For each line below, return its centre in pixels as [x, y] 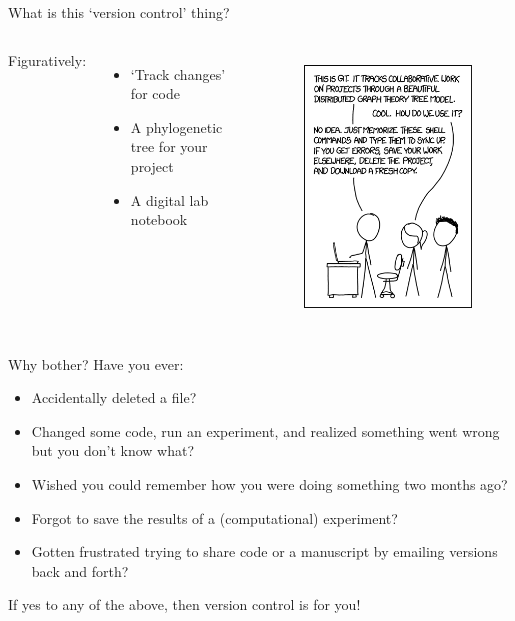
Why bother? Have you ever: [96, 363]
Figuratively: [47, 59]
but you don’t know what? [112, 450]
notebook [159, 219]
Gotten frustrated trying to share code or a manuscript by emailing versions [264, 551]
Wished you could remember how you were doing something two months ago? [269, 483]
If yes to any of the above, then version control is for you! [184, 604]
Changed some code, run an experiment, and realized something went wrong [265, 430]
